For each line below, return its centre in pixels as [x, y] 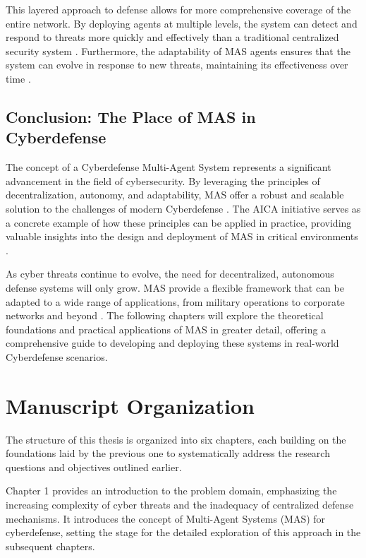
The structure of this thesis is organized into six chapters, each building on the [176, 439]
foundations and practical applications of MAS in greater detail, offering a [166, 329]
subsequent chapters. [50, 546]
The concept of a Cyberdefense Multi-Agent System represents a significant [169, 167]
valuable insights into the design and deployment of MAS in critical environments [182, 236]
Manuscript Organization [130, 405]
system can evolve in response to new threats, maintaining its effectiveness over [177, 65]
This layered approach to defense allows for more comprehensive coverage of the [178, 9]
